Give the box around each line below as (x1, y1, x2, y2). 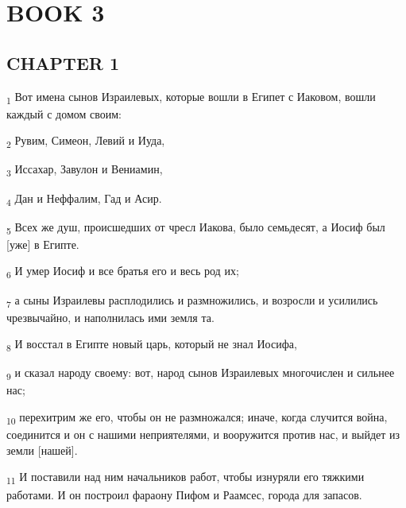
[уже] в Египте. (6, 235, 79, 252)
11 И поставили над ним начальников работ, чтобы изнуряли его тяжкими (6, 468, 365, 487)
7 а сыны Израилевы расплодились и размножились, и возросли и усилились (6, 291, 378, 310)
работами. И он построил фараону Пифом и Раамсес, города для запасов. (6, 486, 362, 502)
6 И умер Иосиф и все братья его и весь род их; (6, 262, 239, 281)
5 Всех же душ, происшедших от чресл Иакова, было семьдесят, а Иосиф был (6, 218, 385, 237)
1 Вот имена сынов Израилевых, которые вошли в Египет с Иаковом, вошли (6, 87, 376, 107)
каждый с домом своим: (6, 105, 122, 122)
